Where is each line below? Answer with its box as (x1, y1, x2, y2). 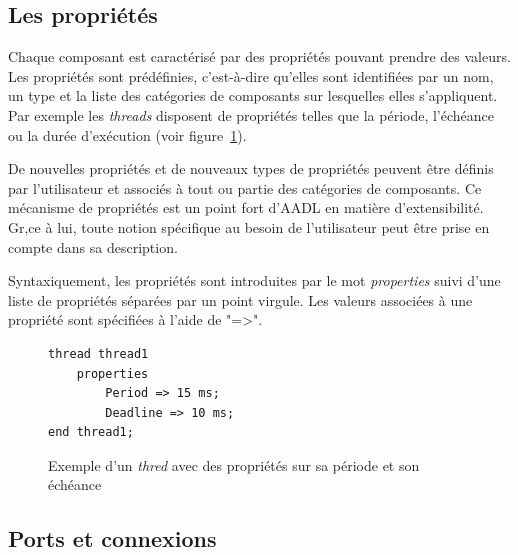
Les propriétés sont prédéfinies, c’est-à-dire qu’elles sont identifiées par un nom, (8, 65, 494, 86)
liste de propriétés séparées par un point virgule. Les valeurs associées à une (8, 289, 473, 310)
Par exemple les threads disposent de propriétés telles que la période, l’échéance (8, 104, 495, 125)
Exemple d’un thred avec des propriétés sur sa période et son (48, 454, 420, 475)
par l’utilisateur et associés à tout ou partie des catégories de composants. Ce (8, 177, 482, 198)
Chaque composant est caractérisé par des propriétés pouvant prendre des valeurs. (8, 46, 511, 67)
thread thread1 (48, 346, 149, 361)
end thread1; (48, 425, 134, 440)
